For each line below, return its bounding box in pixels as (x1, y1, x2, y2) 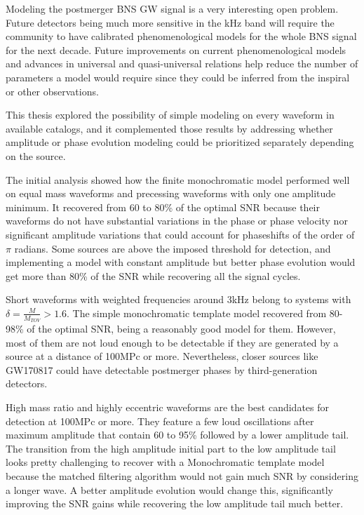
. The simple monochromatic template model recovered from (67, 305, 327, 320)
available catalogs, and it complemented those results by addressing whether (6, 121, 333, 135)
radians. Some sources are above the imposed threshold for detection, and (14, 241, 331, 255)
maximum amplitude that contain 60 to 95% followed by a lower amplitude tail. (6, 427, 349, 442)
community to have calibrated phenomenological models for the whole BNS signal (6, 29, 357, 44)
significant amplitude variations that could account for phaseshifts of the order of (6, 227, 355, 241)
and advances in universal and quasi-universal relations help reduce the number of (6, 56, 358, 71)
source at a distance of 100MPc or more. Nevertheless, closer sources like (6, 349, 318, 363)
